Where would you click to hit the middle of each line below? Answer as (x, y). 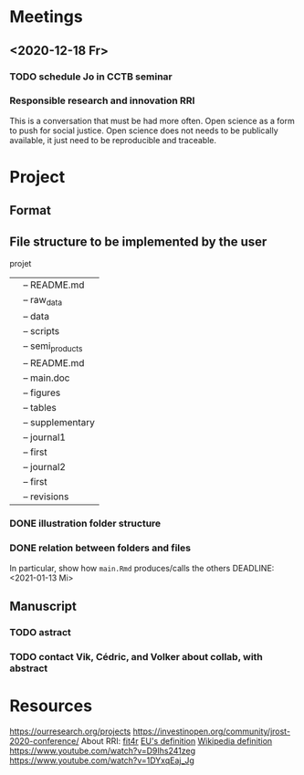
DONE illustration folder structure (85, 524)
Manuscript (43, 607)
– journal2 (45, 466)
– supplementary (59, 422)
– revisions (46, 497)
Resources (51, 706)
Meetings (47, 17)
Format (31, 210)
